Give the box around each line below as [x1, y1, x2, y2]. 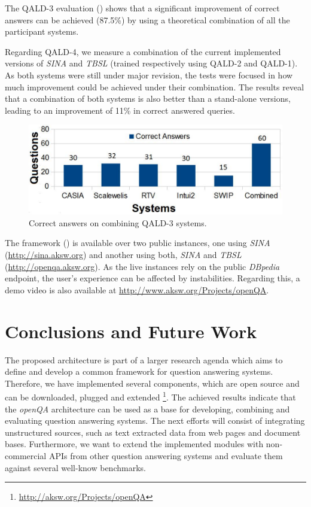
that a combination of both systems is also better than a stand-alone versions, [5, 92, 291, 105]
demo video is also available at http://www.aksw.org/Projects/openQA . [5, 283, 269, 296]
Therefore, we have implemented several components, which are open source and [5, 377, 300, 389]
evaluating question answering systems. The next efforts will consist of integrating [5, 414, 305, 427]
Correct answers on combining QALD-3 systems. [29, 216, 207, 229]
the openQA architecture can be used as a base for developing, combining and [5, 402, 290, 415]
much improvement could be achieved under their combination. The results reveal [5, 80, 304, 93]
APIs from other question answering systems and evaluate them [48, 449, 283, 462]
